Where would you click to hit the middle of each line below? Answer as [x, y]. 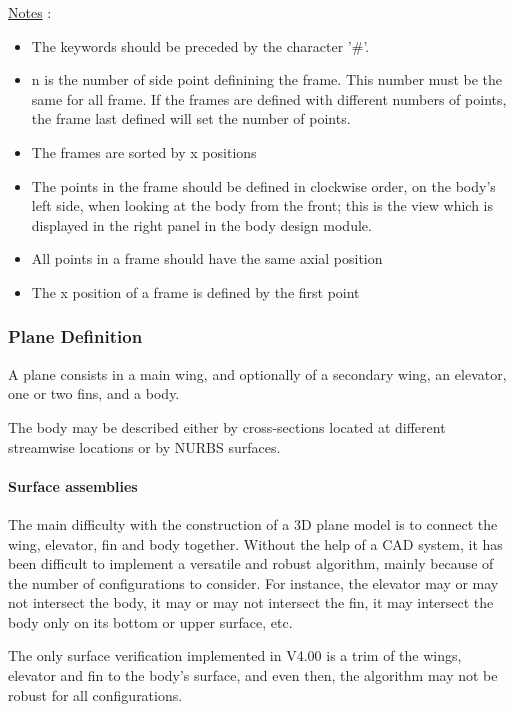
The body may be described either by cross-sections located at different [227, 426]
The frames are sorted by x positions [144, 151]
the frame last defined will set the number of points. [191, 118]
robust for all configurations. [95, 694]
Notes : [30, 12]
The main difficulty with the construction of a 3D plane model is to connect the [253, 523]
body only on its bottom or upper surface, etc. [150, 621]
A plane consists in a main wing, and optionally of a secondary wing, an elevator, [257, 373]
